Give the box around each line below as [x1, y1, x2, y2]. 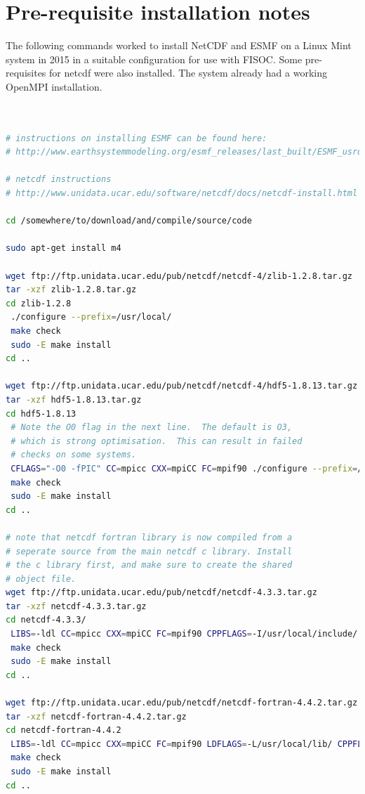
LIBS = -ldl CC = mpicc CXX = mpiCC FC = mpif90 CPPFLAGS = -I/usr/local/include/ [11, 629, 358, 639]
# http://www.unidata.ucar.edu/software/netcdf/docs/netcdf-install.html [6, 188, 358, 199]
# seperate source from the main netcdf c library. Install [6, 546, 293, 557]
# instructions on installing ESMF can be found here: [6, 133, 267, 143]
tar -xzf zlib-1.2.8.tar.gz [6, 285, 137, 295]
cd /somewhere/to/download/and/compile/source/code [6, 216, 252, 226]
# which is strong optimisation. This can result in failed [11, 436, 303, 446]
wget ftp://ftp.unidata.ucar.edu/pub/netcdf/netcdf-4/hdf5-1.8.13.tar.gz [6, 381, 358, 391]
